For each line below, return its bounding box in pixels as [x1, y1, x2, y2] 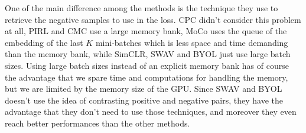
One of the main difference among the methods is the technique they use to [5, 2, 278, 14]
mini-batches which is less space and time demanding [95, 36, 288, 48]
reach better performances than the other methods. [5, 117, 190, 129]
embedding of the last [5, 36, 83, 48]
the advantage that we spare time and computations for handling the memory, [5, 71, 288, 83]
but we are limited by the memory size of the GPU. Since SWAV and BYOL [5, 82, 282, 95]
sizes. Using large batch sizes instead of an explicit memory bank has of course [5, 59, 289, 71]
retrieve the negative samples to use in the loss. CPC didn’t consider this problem [5, 13, 301, 25]
